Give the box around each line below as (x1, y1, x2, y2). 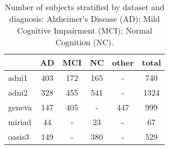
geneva (8, 101, 32, 113)
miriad (8, 116, 32, 128)
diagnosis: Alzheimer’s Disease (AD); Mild (9, 13, 160, 24)
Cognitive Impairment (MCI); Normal (17, 24, 152, 36)
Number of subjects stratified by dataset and (5, 1, 164, 13)
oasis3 (8, 131, 30, 142)
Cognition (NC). (55, 36, 114, 48)
